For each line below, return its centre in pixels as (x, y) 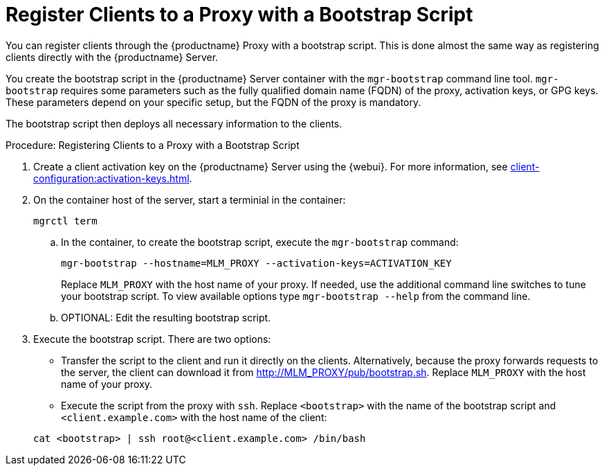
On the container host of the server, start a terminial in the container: (190, 199)
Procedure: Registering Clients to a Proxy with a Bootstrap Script (153, 145)
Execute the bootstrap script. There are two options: (152, 339)
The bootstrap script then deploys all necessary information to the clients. (174, 123)
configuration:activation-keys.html (111, 178)
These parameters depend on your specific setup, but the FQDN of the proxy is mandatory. (213, 102)
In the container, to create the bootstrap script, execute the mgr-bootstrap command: (260, 242)
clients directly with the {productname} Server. (112, 57)
